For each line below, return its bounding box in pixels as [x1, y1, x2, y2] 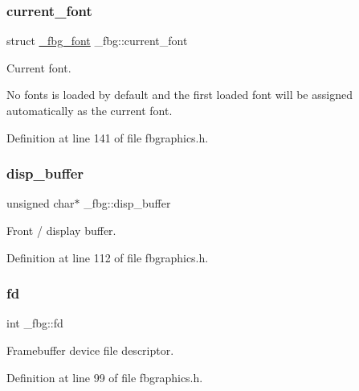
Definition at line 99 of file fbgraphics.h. [6, 368, 203, 385]
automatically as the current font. [6, 102, 173, 118]
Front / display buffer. [6, 222, 116, 238]
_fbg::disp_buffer [84, 195, 171, 212]
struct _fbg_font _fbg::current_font [6, 32, 188, 49]
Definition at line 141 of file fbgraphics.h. [6, 129, 209, 146]
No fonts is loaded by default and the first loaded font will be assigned [6, 86, 353, 103]
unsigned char [6, 195, 75, 212]
